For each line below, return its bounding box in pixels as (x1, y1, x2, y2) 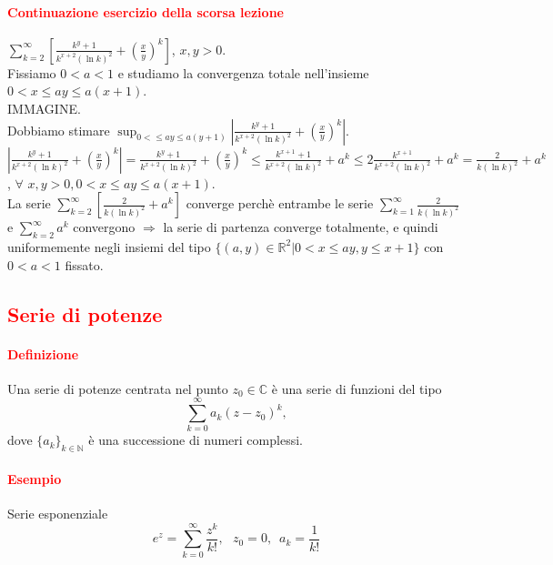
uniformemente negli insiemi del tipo (7, 237, 211, 256)
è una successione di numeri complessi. (88, 430, 303, 449)
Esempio (7, 469, 62, 488)
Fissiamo (7, 63, 56, 82)
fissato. (65, 255, 104, 274)
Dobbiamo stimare (7, 120, 110, 139)
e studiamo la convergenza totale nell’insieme (117, 63, 369, 82)
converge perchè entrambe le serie (186, 194, 374, 213)
